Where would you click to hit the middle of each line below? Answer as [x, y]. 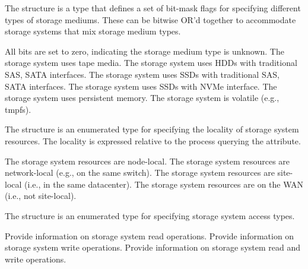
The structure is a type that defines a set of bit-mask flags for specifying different [153, 8]
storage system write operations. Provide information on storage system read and [153, 247]
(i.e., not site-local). [41, 196]
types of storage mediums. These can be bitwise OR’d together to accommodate [150, 19]
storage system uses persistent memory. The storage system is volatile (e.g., [142, 98]
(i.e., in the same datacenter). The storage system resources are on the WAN [164, 184]
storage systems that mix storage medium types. [93, 31]
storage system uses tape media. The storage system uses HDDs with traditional [151, 63]
